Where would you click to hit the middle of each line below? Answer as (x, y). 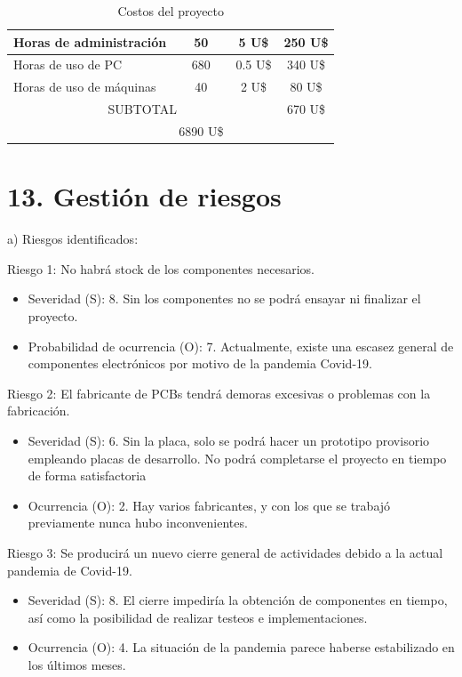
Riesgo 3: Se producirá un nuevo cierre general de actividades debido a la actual (225, 552)
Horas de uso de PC (68, 64)
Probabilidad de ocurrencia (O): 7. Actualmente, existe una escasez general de (241, 346)
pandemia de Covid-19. (70, 570)
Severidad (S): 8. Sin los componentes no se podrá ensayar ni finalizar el (224, 298)
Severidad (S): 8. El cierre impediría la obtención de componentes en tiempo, (238, 600)
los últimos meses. (77, 664)
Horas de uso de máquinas (85, 87)
